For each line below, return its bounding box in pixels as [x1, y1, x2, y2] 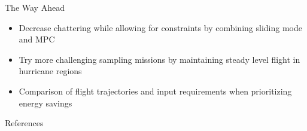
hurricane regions [19, 65, 82, 77]
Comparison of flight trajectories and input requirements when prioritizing [19, 84, 292, 97]
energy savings [19, 96, 72, 109]
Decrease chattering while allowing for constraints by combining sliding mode [19, 21, 302, 33]
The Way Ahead [5, 1, 65, 13]
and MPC [19, 33, 55, 45]
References [5, 117, 44, 129]
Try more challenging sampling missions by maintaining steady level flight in [19, 53, 300, 65]
